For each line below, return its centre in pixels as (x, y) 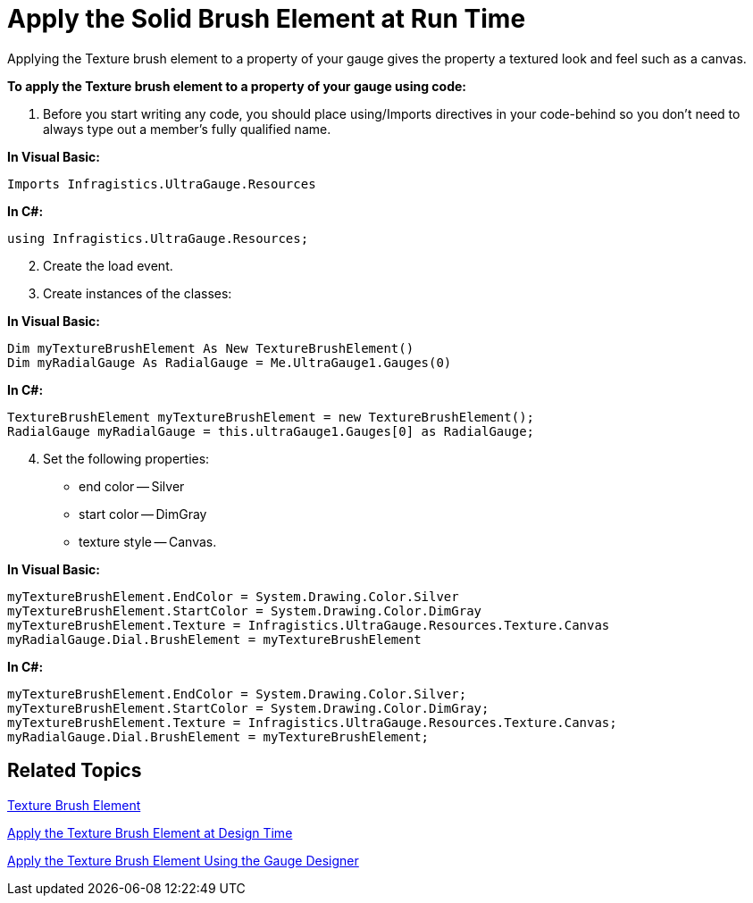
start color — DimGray (143, 514)
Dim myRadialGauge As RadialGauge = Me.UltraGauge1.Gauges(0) (230, 362)
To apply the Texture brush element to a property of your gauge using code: (237, 86)
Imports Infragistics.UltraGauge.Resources (162, 184)
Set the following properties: (126, 458)
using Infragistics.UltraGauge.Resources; (158, 238)
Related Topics (75, 771)
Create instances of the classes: (138, 293)
